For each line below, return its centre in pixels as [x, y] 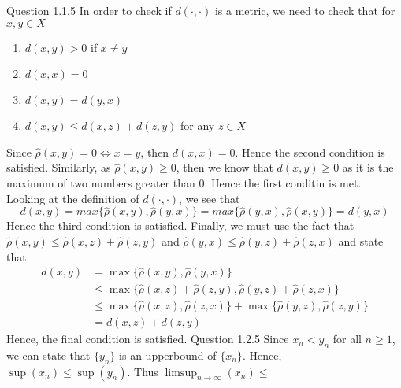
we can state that [48, 355]
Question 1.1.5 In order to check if [89, 10]
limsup [181, 373]
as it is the [368, 167]
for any [198, 126]
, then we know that [225, 167]
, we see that [210, 198]
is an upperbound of [168, 355]
